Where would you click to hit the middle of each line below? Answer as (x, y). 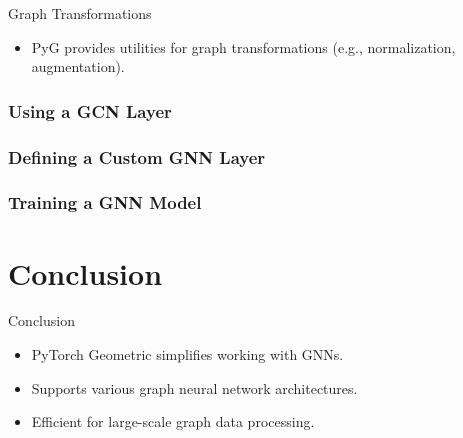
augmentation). (78, 66)
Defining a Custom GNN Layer (137, 156)
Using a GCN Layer (90, 110)
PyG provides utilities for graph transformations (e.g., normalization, (243, 46)
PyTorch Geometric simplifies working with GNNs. (187, 354)
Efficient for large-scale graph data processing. (173, 421)
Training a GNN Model (105, 202)
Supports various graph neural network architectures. (194, 387)
